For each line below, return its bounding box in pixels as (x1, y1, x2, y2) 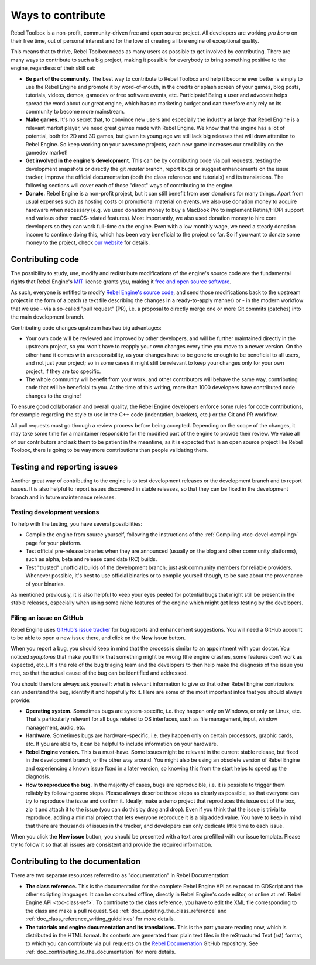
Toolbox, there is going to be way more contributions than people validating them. (11, 447, 208, 454)
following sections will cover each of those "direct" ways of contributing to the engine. (25, 182, 234, 189)
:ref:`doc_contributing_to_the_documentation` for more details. (25, 948, 176, 955)
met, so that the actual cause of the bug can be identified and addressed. (11, 669, 188, 676)
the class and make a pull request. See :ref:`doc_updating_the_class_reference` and (25, 907, 227, 914)
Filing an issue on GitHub (11, 614, 83, 622)
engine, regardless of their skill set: (11, 64, 96, 71)
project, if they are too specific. (25, 368, 101, 375)
